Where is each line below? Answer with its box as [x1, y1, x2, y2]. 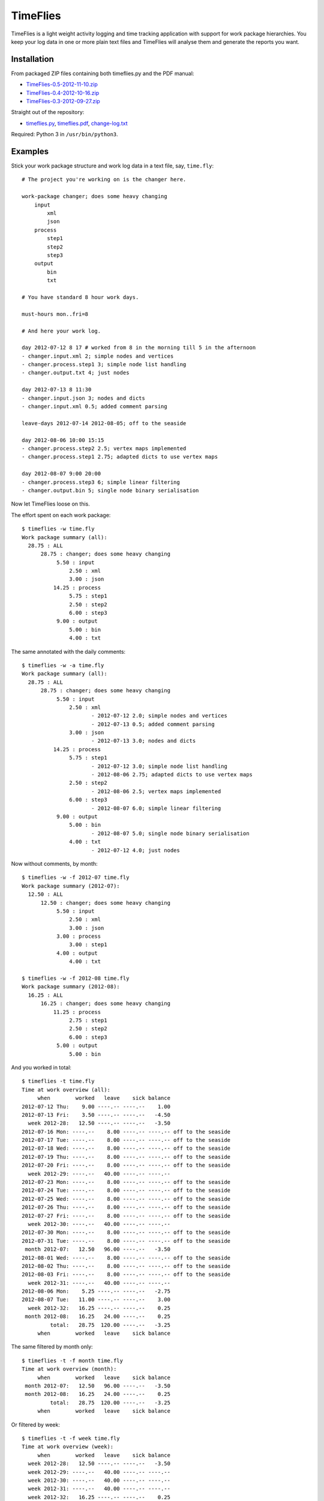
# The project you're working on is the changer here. [22, 176, 187, 183]
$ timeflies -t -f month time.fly [22, 1357, 123, 1364]
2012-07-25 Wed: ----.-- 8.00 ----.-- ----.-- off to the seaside [22, 1195, 231, 1202]
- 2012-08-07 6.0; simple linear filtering [91, 805, 221, 812]
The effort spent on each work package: [11, 511, 111, 519]
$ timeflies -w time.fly [22, 525, 95, 533]
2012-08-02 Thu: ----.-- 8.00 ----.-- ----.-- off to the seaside [22, 1263, 231, 1269]
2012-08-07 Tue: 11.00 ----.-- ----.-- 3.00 [22, 1296, 171, 1303]
